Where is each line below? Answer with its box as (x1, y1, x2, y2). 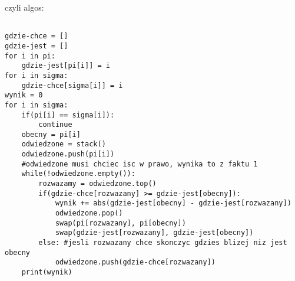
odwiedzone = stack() (21, 140, 106, 149)
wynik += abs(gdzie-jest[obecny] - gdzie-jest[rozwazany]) (55, 199, 291, 208)
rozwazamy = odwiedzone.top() (38, 179, 157, 188)
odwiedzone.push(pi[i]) (21, 150, 115, 159)
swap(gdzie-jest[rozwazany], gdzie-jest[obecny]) (55, 228, 254, 237)
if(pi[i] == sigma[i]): (21, 110, 115, 119)
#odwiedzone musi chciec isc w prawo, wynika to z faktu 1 (21, 159, 258, 168)
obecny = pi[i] (21, 130, 81, 139)
